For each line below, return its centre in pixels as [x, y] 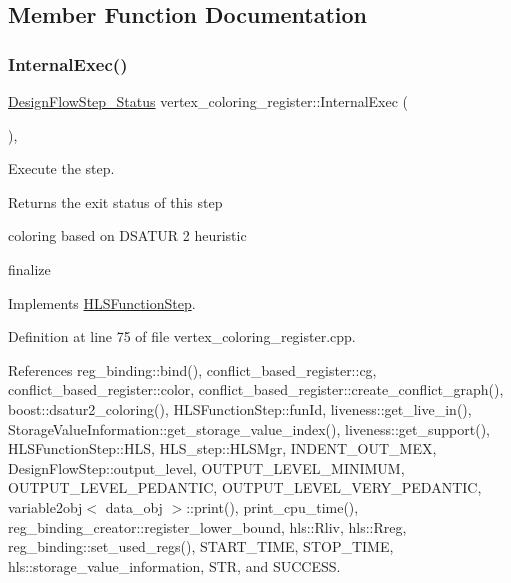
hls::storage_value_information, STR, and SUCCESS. [174, 565]
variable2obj [45, 506]
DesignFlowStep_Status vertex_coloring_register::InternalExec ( [208, 101]
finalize [29, 268]
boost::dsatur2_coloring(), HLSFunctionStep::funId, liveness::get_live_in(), [240, 408]
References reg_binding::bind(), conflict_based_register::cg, [192, 369]
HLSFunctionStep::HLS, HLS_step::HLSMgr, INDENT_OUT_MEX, [222, 448]
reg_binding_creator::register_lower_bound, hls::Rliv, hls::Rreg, [207, 526]
